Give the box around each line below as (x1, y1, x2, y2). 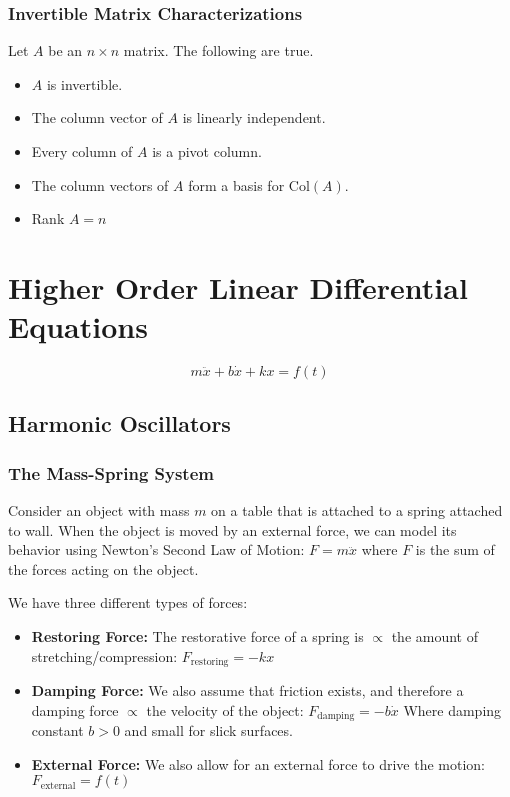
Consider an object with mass (8, 500, 190, 521)
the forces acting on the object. (8, 558, 199, 579)
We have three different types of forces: (8, 592, 248, 613)
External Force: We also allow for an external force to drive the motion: (31, 753, 486, 774)
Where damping (403, 699, 502, 720)
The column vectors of (31, 174, 169, 195)
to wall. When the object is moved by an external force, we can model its (8, 519, 457, 540)
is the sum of (415, 539, 495, 560)
